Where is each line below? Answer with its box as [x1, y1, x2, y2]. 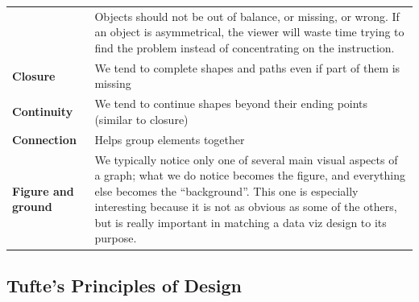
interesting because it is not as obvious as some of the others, [94, 198, 397, 215]
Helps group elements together [94, 130, 245, 147]
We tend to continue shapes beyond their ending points [94, 95, 368, 112]
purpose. [94, 230, 137, 246]
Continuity [12, 103, 73, 120]
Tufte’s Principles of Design [6, 272, 242, 297]
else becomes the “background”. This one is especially [94, 182, 359, 199]
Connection [12, 130, 77, 147]
